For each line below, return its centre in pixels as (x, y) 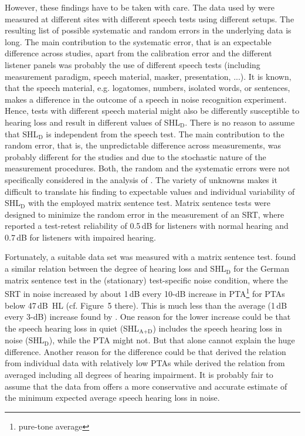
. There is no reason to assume (240, 122)
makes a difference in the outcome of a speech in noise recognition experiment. (146, 99)
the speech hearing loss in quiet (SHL (72, 328)
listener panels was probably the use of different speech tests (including (133, 64)
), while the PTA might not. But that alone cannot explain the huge (172, 340)
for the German (262, 268)
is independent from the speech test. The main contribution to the (165, 133)
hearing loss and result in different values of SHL (92, 122)
